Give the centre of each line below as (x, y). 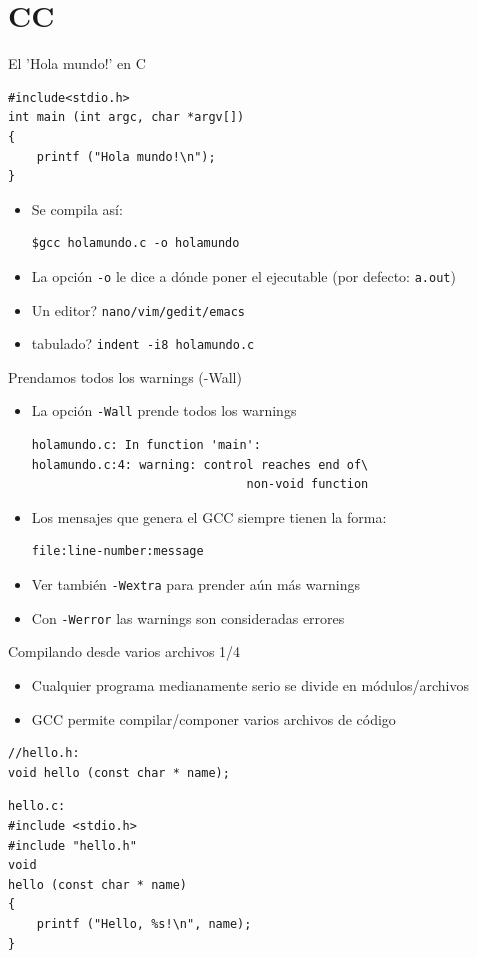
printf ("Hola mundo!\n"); (126, 156)
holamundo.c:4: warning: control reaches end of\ (200, 464)
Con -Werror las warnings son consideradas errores (188, 617)
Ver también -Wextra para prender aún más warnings (195, 584)
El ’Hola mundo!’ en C (77, 63)
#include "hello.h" (72, 845)
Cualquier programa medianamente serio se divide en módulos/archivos (250, 684)
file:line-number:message (117, 551)
